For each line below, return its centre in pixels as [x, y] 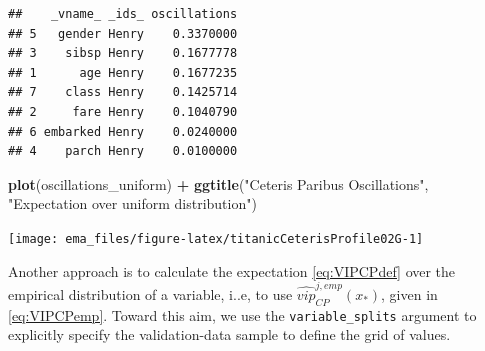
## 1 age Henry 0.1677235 [123, 72]
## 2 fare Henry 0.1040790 [123, 111]
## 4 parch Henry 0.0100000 [123, 151]
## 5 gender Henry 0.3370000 [123, 33]
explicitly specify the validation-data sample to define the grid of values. [229, 334]
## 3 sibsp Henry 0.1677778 [123, 53]
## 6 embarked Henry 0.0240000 [123, 131]
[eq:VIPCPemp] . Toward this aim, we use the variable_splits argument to [242, 314]
